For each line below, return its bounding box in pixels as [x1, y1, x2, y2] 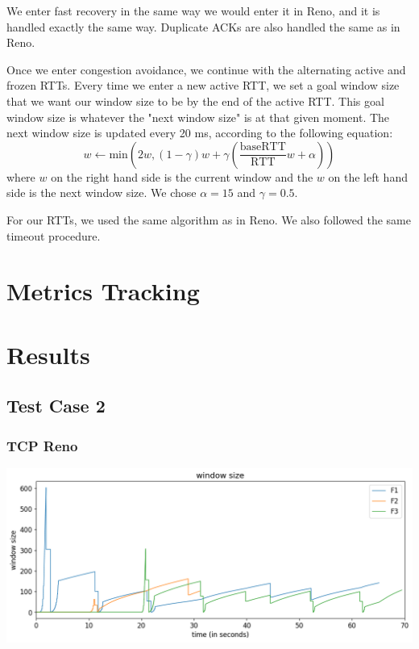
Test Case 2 [6, 393, 106, 418]
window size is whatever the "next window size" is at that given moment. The [6, 108, 390, 125]
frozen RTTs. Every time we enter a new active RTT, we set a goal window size [6, 77, 400, 94]
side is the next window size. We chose [6, 184, 197, 201]
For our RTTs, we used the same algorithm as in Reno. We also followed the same [6, 211, 411, 228]
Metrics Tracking [6, 274, 200, 308]
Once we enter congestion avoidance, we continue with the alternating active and [6, 61, 406, 77]
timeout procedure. [6, 227, 101, 244]
